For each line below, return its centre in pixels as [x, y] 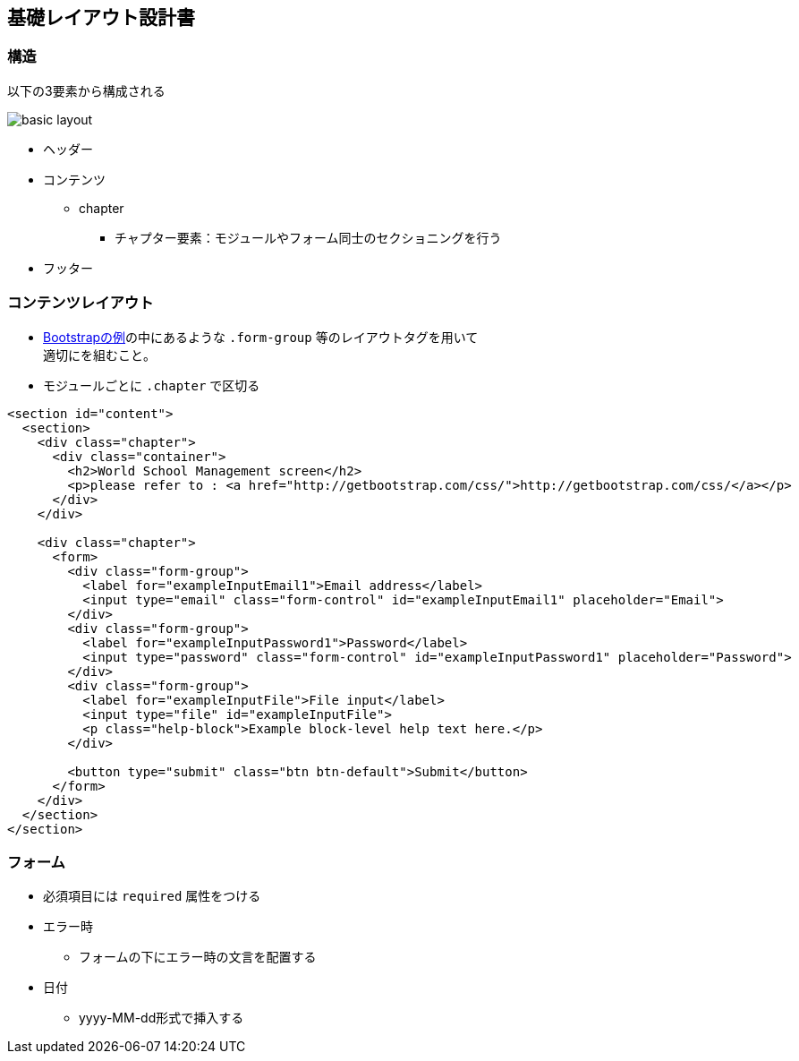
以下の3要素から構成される [86, 90]
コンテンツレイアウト [81, 303]
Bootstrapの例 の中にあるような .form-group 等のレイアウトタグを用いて [261, 337]
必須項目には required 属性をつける [152, 896]
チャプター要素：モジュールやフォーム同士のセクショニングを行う [308, 237]
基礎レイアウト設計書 [101, 17]
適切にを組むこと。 [99, 355]
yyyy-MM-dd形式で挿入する [161, 1018]
